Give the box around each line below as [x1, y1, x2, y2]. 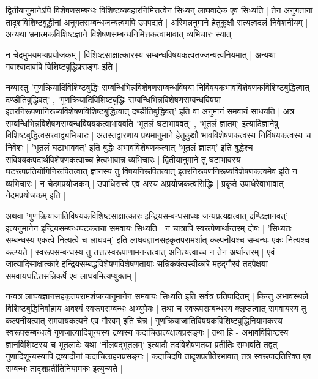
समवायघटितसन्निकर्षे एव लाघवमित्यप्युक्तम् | [6, 269, 137, 282]
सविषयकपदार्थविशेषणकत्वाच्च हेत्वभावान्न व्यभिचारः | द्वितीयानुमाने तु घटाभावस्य [6, 152, 241, 165]
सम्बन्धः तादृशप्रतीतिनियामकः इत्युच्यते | [6, 362, 123, 375]
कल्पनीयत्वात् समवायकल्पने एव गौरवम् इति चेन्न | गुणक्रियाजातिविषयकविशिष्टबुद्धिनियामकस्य [6, 313, 283, 326]
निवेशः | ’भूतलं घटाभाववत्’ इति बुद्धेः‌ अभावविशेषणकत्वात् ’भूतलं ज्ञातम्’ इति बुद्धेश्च [6, 140, 253, 153]
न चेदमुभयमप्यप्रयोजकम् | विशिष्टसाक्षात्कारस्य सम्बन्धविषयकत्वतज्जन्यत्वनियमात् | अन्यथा [6, 48, 276, 61]
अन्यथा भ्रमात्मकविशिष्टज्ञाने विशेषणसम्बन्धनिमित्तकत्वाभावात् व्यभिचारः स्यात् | [6, 28, 237, 40]
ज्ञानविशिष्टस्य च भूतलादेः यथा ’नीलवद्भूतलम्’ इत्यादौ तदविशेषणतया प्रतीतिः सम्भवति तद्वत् [6, 337, 278, 350]
